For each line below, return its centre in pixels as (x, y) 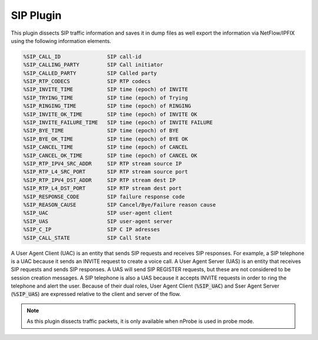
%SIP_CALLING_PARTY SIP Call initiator (93, 65)
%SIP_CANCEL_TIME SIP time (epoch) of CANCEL (106, 147)
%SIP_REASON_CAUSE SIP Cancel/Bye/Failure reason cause (120, 205)
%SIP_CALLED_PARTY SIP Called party (90, 73)
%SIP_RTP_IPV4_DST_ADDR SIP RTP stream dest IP (100, 180)
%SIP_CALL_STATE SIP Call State (87, 238)
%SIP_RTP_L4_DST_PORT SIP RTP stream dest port (102, 189)
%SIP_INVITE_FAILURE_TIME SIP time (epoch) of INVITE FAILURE (118, 123)
